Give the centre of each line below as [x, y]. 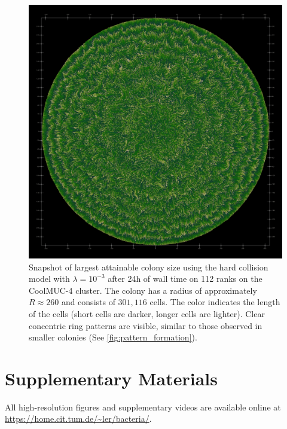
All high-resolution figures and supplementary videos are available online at [143, 407]
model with [49, 279]
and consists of [88, 302]
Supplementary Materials [111, 378]
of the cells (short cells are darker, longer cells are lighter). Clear [147, 313]
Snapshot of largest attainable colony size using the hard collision [149, 267]
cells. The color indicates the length [215, 302]
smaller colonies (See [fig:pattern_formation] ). [113, 337]
